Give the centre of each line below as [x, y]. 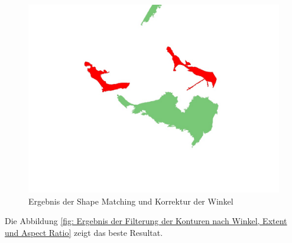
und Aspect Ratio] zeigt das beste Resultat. [84, 232]
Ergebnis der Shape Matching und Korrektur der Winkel [131, 201]
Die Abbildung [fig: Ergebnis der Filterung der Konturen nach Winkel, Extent [146, 221]
